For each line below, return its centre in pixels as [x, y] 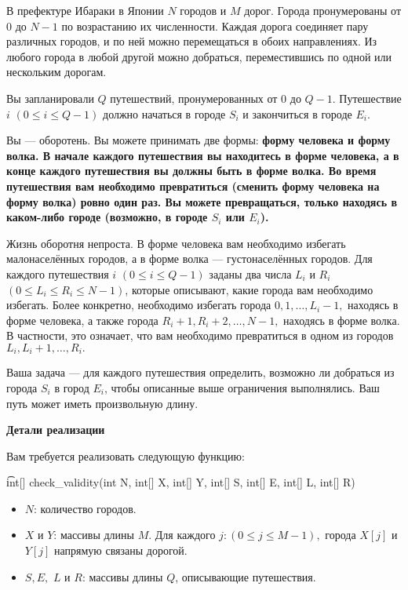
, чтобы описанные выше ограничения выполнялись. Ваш [242, 387]
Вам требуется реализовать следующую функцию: [126, 455]
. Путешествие [367, 98]
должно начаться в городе [164, 113]
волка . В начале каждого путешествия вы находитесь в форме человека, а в [203, 155]
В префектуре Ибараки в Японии [85, 10]
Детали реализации [56, 430]
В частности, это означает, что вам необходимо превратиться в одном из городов [200, 335]
